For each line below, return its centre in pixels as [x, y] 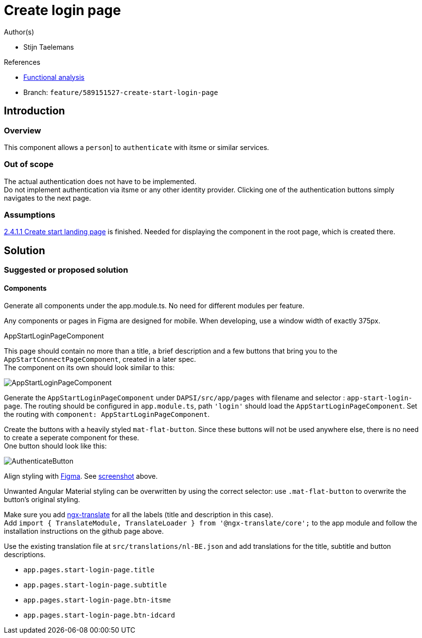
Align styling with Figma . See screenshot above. [81, 476]
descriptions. [25, 554]
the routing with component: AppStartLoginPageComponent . [107, 414]
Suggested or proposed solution [66, 270]
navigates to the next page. [48, 198]
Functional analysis [54, 77]
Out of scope [29, 164]
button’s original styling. [42, 499]
